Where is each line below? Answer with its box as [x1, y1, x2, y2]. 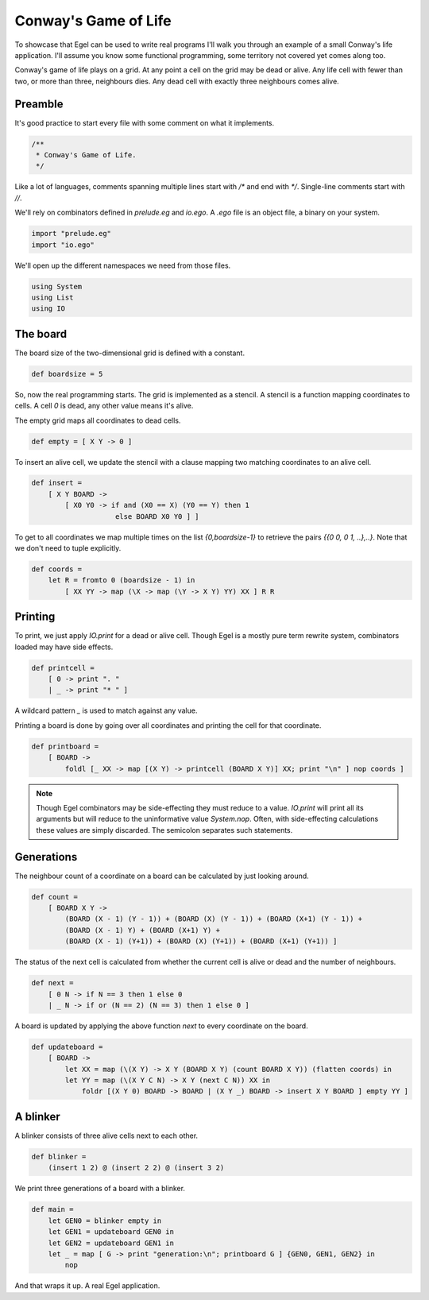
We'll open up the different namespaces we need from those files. [14, 261, 231, 270]
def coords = [31, 565, 83, 574]
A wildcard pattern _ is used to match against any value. [14, 706, 198, 715]
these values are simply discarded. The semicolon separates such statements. [36, 825, 293, 834]
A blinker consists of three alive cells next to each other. [14, 1131, 199, 1140]
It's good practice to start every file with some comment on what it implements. [14, 118, 275, 127]
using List [31, 292, 74, 302]
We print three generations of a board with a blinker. [14, 1184, 186, 1194]
